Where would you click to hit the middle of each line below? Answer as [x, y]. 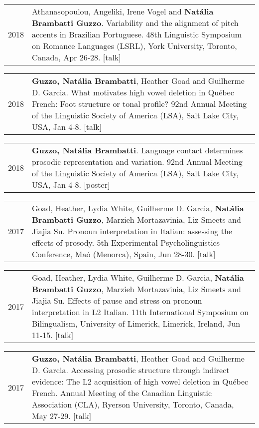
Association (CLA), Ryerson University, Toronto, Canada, [133, 404]
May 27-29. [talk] [62, 416]
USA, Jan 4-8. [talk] [67, 127]
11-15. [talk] [53, 335]
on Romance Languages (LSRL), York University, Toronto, [134, 46]
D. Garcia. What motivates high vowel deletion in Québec [133, 92]
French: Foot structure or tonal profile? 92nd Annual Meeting [139, 104]
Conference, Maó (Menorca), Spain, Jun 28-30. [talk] [124, 254]
